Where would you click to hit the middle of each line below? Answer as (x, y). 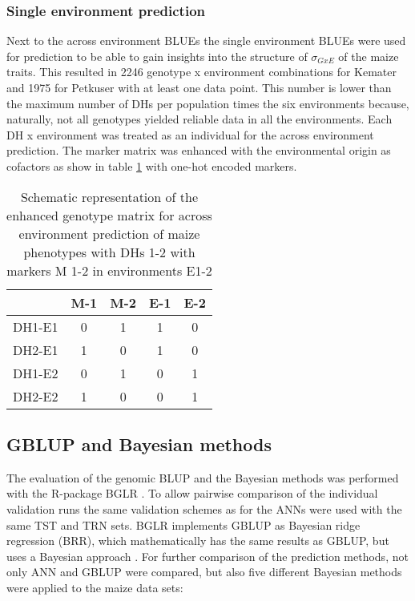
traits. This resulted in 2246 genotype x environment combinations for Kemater (202, 72)
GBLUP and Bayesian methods (139, 444)
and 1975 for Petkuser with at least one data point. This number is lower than (199, 87)
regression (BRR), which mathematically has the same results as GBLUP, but (198, 540)
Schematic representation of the (109, 196)
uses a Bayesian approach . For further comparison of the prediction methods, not (207, 556)
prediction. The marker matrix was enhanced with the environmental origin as (199, 150)
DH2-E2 (36, 396)
